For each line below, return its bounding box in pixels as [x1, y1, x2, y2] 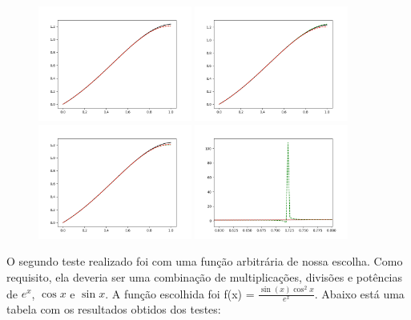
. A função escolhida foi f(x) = [105, 285, 255, 302]
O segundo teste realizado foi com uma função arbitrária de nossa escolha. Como [6, 253, 403, 270]
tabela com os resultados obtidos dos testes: [6, 301, 221, 318]
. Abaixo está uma [314, 285, 405, 302]
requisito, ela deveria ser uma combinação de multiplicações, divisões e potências [6, 268, 403, 285]
